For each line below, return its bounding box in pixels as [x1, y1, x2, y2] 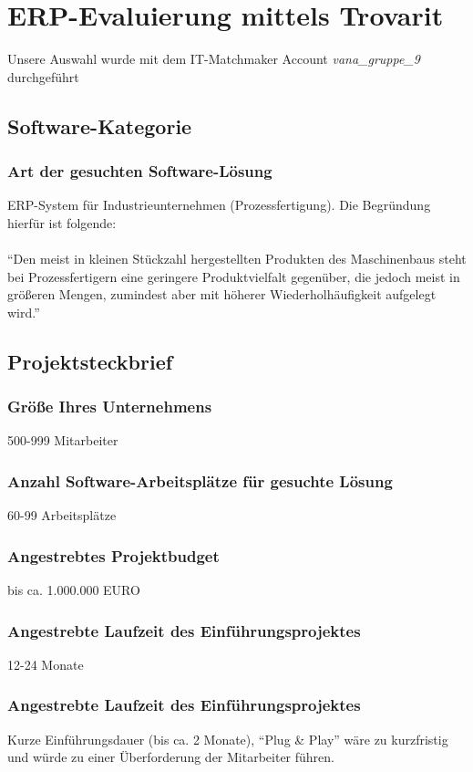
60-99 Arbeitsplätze [7, 506, 117, 525]
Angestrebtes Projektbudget [7, 544, 220, 567]
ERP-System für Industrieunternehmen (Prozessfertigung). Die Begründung [7, 195, 431, 214]
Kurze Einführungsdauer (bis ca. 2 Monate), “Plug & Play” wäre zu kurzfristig [7, 729, 448, 748]
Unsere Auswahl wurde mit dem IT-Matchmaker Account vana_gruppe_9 [7, 49, 420, 68]
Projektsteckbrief [7, 347, 173, 375]
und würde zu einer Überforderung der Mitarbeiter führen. [7, 747, 334, 767]
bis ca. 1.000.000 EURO [7, 580, 140, 600]
